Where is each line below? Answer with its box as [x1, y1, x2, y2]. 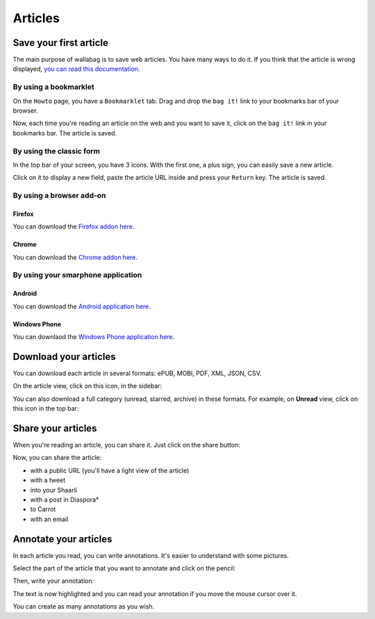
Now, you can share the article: [12, 454, 102, 462]
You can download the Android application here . [12, 302, 151, 311]
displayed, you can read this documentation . [12, 65, 140, 73]
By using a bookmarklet [12, 82, 94, 92]
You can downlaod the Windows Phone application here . [12, 332, 175, 340]
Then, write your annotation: [12, 577, 94, 585]
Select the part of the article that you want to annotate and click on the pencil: [12, 564, 236, 572]
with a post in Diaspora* [30, 495, 99, 504]
